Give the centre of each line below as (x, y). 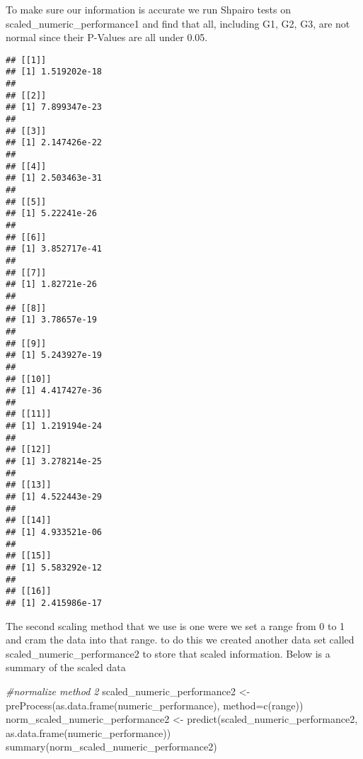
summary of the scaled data (66, 667)
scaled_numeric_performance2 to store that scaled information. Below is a (168, 653)
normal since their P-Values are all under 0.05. (107, 37)
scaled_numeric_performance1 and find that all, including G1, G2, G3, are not (178, 23)
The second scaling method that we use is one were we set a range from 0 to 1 (175, 625)
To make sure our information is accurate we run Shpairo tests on (149, 9)
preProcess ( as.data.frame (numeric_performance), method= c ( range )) (155, 705)
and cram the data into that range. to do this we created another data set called (180, 640)
